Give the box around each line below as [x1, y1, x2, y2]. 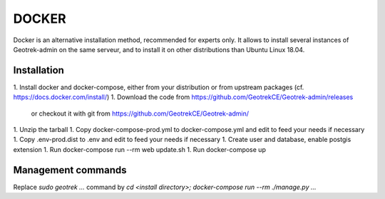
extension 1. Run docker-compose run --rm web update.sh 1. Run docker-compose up [13, 145, 267, 153]
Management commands [13, 164, 128, 176]
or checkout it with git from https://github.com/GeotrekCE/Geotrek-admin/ [31, 109, 250, 118]
